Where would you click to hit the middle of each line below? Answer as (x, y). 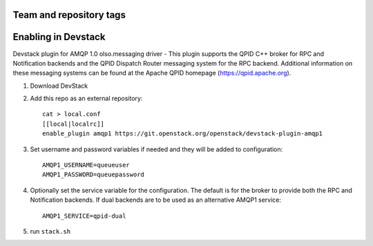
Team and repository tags (69, 15)
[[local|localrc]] (74, 124)
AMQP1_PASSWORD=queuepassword (94, 175)
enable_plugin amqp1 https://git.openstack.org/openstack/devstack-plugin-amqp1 (183, 134)
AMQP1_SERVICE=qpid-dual (84, 216)
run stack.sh (50, 231)
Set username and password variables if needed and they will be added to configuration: (156, 149)
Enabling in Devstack (59, 37)
